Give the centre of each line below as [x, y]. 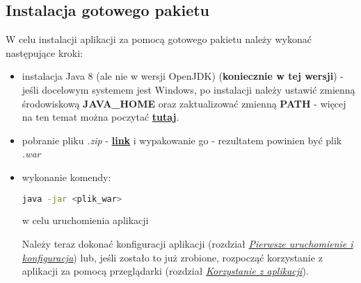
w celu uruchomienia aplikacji [85, 220]
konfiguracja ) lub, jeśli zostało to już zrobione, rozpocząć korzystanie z [172, 257]
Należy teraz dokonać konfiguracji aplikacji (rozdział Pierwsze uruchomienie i [187, 244]
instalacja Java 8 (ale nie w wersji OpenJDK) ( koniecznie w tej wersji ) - [183, 76]
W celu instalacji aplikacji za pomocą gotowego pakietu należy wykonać [159, 39]
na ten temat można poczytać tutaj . [101, 117]
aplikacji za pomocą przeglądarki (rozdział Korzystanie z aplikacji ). [165, 271]
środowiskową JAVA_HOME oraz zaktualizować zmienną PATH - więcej [184, 103]
